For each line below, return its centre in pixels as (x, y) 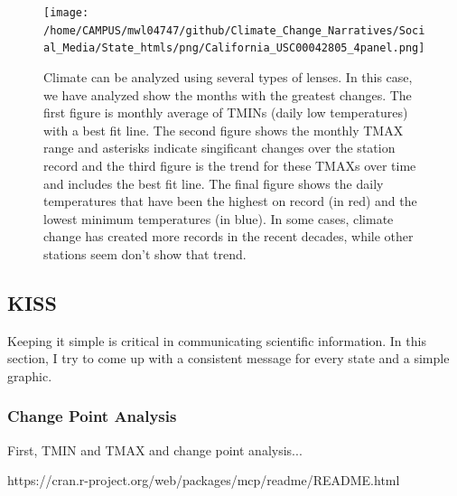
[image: (66, 13)
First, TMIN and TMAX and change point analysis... (155, 449)
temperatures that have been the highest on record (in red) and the (230, 201)
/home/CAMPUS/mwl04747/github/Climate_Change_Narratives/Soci (234, 30)
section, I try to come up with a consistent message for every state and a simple (228, 358)
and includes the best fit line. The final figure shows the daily (214, 183)
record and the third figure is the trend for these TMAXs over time (230, 165)
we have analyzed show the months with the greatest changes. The (228, 94)
